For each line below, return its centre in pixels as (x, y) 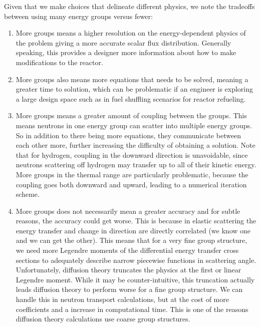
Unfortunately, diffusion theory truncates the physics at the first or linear (128, 270)
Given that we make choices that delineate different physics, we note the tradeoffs (129, 6)
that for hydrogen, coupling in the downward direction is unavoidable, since (132, 154)
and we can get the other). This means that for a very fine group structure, (132, 240)
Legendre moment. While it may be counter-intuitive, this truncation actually (135, 279)
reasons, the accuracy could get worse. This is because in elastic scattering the (136, 221)
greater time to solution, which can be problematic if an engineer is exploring (135, 89)
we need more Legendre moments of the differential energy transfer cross (127, 250)
